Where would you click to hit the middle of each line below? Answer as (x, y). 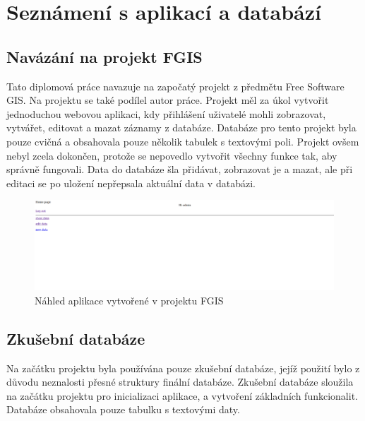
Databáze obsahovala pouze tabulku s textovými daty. (123, 409)
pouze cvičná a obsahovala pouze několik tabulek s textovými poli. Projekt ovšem (183, 141)
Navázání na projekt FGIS (104, 56)
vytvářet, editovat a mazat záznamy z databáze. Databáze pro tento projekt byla (181, 128)
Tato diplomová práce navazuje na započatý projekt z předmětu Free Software (175, 86)
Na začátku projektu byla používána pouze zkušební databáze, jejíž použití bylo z (183, 368)
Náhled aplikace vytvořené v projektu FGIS (129, 300)
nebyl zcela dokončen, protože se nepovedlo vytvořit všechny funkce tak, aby (172, 155)
